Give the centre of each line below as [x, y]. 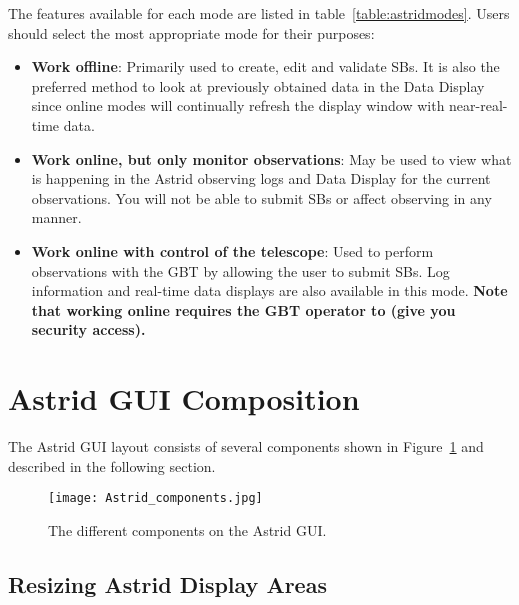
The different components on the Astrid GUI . [187, 529]
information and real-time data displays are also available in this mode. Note [269, 290]
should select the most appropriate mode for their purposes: [191, 32]
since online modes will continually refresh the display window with [238, 105]
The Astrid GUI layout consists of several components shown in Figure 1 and [246, 446]
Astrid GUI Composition [184, 398]
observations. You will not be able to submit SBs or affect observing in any [261, 197]
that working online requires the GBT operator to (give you [243, 309]
